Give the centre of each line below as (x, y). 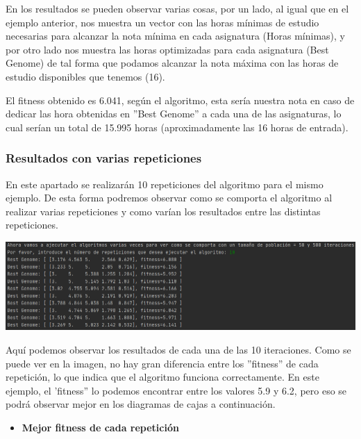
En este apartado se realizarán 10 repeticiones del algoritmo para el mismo (165, 184)
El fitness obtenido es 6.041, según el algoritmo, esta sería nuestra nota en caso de (180, 100)
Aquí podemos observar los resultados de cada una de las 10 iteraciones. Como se (178, 350)
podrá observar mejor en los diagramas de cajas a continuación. (141, 404)
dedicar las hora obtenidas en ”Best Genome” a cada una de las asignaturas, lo (174, 114)
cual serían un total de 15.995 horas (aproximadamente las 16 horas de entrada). (177, 127)
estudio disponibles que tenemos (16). (85, 76)
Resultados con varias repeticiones (104, 158)
